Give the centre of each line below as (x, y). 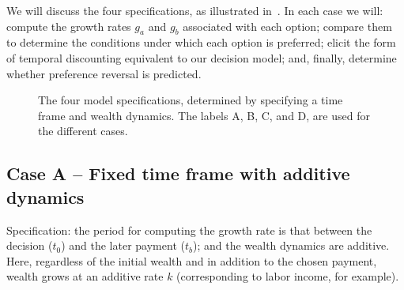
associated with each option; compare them (287, 26)
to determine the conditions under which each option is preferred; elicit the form (201, 42)
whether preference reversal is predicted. (104, 73)
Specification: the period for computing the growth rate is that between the (189, 230)
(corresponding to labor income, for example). (288, 276)
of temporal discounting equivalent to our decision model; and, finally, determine (202, 57)
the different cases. (83, 131)
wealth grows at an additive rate (85, 276)
